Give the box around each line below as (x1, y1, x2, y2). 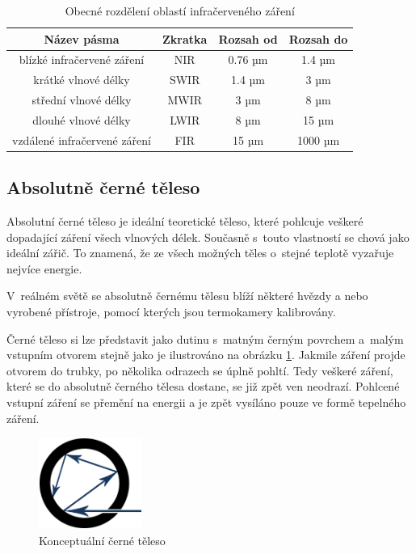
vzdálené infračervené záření (12, 131, 152, 148)
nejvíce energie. (6, 260, 82, 277)
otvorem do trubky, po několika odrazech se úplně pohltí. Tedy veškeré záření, (6, 362, 393, 378)
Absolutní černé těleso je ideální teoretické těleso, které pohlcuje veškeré (6, 213, 363, 230)
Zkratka (162, 30, 208, 47)
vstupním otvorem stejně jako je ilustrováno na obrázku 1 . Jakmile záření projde (6, 346, 405, 363)
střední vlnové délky (32, 91, 132, 108)
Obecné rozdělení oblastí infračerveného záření (65, 2, 295, 19)
